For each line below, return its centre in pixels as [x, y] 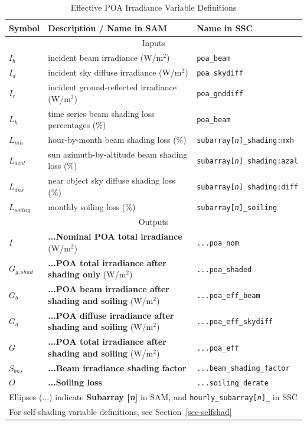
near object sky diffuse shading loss [112, 180]
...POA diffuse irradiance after [111, 315]
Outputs [153, 222]
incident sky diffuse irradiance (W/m [115, 72]
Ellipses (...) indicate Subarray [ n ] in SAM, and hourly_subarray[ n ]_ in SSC [153, 397]
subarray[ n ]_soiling [237, 208]
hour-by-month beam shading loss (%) [117, 139]
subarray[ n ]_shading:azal [247, 161]
